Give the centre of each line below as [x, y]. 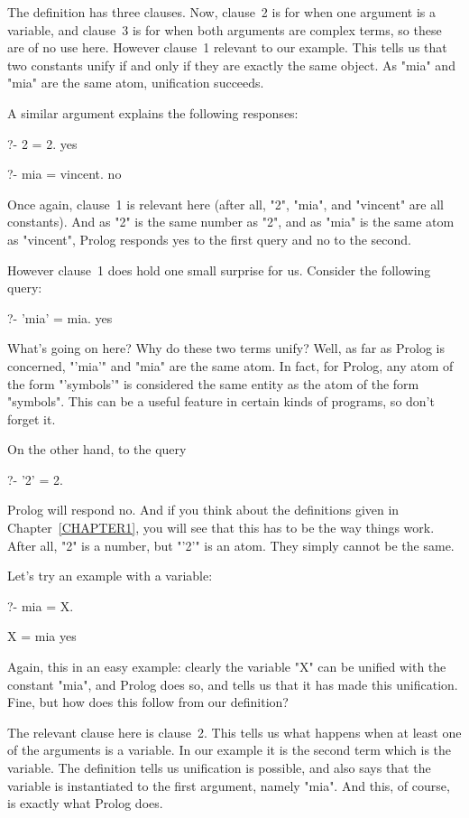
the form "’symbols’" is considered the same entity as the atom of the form [213, 383]
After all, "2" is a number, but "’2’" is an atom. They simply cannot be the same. [231, 545]
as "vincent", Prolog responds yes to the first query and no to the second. [209, 239]
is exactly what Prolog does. [85, 803]
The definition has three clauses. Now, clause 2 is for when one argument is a [221, 12]
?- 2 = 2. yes [42, 143]
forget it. [32, 418]
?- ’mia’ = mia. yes [60, 317]
